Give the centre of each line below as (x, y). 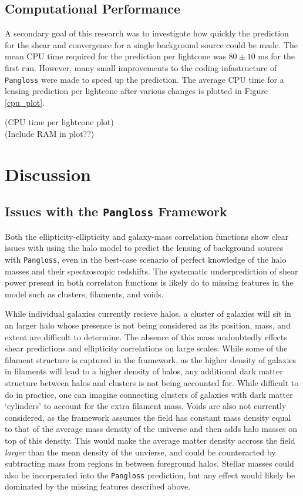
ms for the (277, 56)
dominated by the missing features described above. (98, 486)
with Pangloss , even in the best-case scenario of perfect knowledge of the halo (146, 259)
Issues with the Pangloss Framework (116, 211)
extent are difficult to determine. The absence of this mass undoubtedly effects (146, 336)
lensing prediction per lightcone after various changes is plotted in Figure (136, 91)
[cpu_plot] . (25, 102)
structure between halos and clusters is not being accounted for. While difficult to (152, 382)
